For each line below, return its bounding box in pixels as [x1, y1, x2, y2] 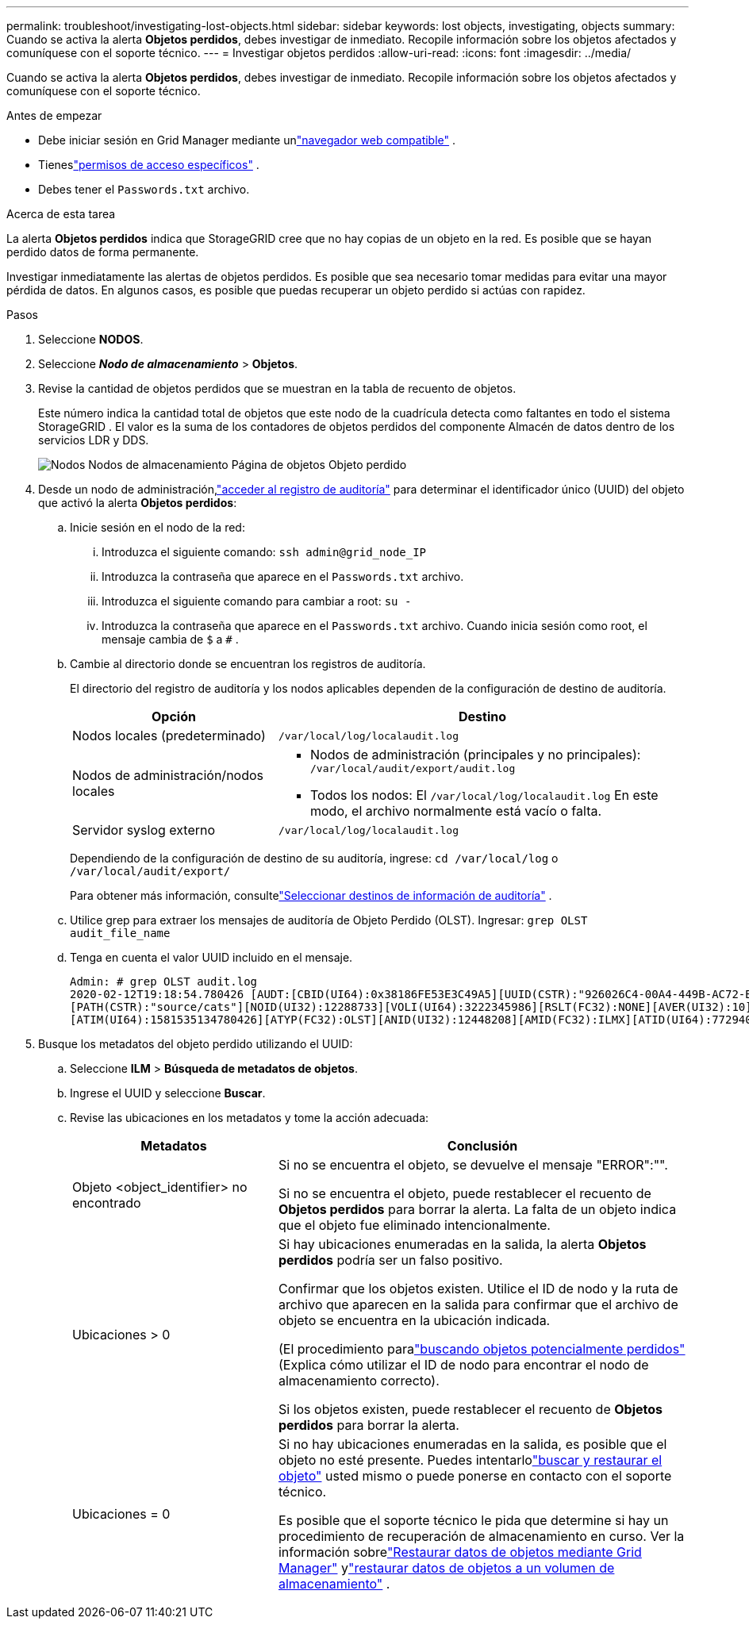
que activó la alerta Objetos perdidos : [38, 496, 237, 509]
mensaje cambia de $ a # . [102, 632, 239, 646]
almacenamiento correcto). [278, 1373, 440, 1389]
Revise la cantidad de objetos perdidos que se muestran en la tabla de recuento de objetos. [38, 382, 517, 395]
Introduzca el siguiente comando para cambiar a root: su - [102, 594, 412, 608]
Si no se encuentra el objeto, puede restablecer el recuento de [278, 1185, 651, 1201]
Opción [152, 709, 196, 724]
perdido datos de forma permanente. [6, 245, 199, 259]
